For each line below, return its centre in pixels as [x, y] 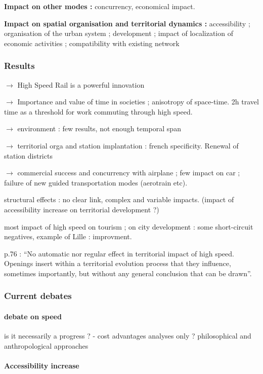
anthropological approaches [46, 345]
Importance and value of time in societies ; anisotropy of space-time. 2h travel [138, 102]
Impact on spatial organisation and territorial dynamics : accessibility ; [127, 23]
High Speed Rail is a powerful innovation [81, 84]
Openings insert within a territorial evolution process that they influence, [118, 263]
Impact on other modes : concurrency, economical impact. [100, 6]
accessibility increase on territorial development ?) [82, 209]
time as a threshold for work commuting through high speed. [98, 111]
